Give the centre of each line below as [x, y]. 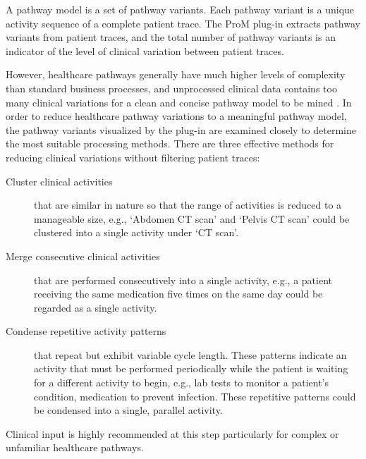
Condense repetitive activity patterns [86, 331]
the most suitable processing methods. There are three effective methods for [170, 143]
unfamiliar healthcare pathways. [75, 447]
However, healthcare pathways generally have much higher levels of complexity [176, 74]
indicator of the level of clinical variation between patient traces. [145, 50]
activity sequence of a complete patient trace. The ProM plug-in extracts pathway [183, 23]
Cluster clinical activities [59, 181]
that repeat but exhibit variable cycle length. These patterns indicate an [190, 354]
